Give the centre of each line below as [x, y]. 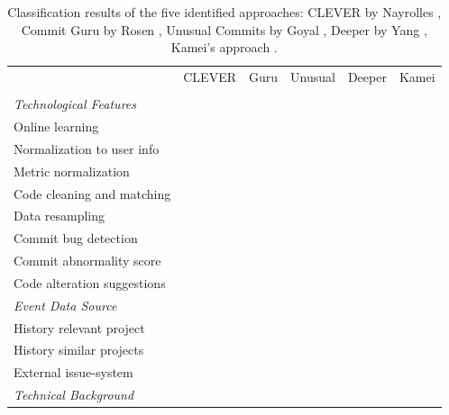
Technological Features [75, 104]
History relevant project [79, 327]
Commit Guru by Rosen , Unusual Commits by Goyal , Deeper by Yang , [224, 29]
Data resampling [60, 216]
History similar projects [79, 350]
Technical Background [74, 395]
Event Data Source [65, 305]
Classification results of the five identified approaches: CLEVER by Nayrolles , [224, 12]
